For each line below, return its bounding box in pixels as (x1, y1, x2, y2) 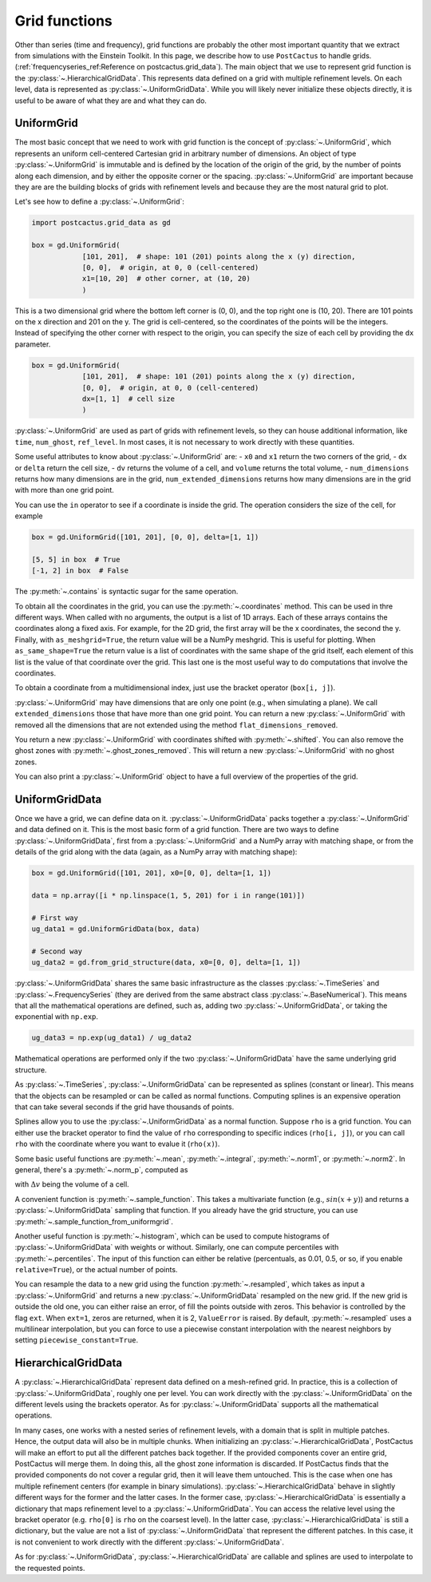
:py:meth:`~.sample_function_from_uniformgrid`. (14, 1216, 173, 1226)
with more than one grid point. (14, 486, 115, 495)
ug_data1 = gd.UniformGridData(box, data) (31, 925, 200, 934)
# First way (31, 913, 79, 922)
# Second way (31, 946, 83, 956)
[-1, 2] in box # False (31, 566, 129, 575)
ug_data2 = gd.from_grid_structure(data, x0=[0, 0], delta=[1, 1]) (31, 958, 302, 967)
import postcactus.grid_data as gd (31, 218, 171, 228)
